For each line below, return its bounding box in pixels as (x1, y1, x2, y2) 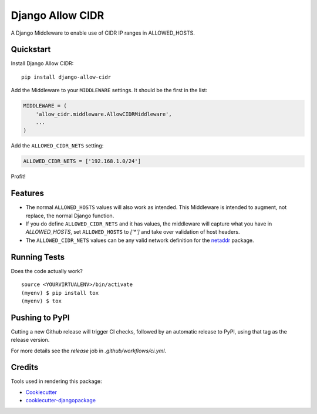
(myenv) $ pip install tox (21, 290, 99, 296)
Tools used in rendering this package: (11, 378, 102, 385)
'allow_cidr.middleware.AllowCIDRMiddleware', (35, 110, 173, 117)
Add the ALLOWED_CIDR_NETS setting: (11, 142, 104, 149)
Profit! (11, 173, 26, 180)
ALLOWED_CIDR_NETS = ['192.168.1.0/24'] (23, 158, 141, 164)
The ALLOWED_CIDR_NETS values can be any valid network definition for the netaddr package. (25, 237, 255, 244)
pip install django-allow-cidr (21, 73, 112, 80)
